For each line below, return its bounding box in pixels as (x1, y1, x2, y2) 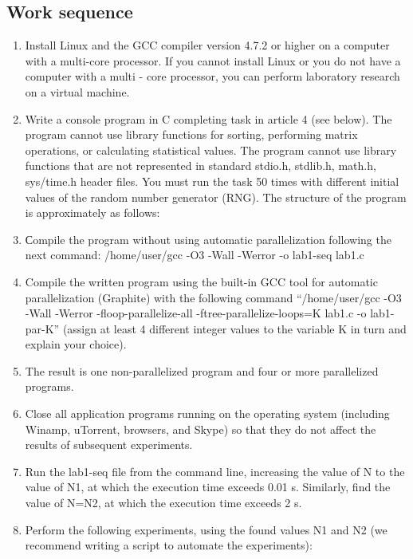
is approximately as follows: (25, 204, 160, 221)
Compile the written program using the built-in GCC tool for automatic (25, 273, 378, 289)
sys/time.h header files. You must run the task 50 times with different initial (25, 172, 399, 189)
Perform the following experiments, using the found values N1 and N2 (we (25, 521, 387, 537)
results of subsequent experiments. (25, 436, 193, 453)
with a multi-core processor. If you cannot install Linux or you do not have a (25, 52, 401, 69)
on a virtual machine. (25, 83, 130, 100)
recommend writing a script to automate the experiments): (25, 537, 313, 553)
